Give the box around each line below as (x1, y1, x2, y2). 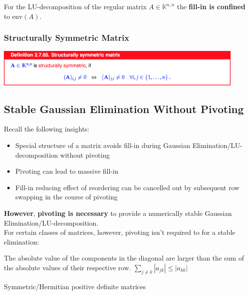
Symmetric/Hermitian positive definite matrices (4, 281, 146, 291)
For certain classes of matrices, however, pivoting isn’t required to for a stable (4, 227, 235, 237)
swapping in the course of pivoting (15, 192, 118, 202)
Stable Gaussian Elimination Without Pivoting (4, 101, 244, 116)
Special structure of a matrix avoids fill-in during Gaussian (15, 140, 190, 150)
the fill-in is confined (177, 1, 246, 11)
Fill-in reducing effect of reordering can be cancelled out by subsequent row (15, 182, 240, 192)
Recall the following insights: (4, 124, 89, 134)
